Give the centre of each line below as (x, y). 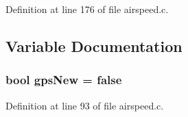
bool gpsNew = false (64, 80)
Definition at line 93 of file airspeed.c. (85, 105)
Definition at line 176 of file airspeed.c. (87, 9)
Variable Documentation (94, 45)
